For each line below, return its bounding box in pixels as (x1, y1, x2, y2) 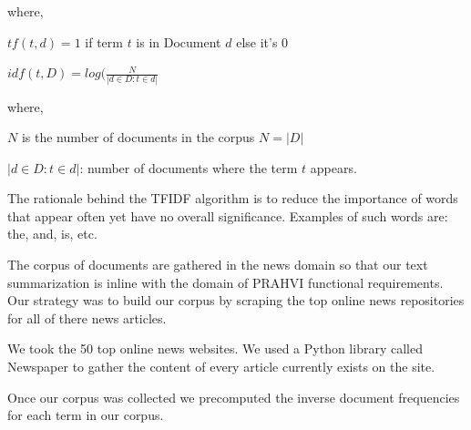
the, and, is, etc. (7, 224, 97, 243)
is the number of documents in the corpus (21, 128, 255, 147)
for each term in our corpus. (7, 405, 164, 425)
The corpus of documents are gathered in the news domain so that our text (7, 255, 428, 274)
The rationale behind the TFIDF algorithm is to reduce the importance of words (7, 189, 458, 208)
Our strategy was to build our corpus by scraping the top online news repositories (7, 291, 465, 310)
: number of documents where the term (79, 158, 298, 177)
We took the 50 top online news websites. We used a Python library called (7, 339, 423, 358)
